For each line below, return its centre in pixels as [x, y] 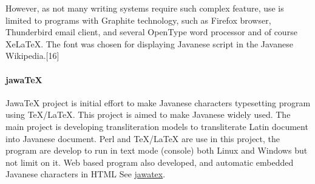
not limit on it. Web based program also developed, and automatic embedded [150, 162]
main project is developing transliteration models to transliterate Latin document [157, 126]
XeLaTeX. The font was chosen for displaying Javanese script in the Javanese [149, 43]
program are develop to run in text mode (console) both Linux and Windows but [157, 150]
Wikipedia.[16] [32, 56]
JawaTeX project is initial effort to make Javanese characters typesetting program [158, 102]
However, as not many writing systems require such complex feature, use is [145, 8]
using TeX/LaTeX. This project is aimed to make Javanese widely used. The [148, 114]
